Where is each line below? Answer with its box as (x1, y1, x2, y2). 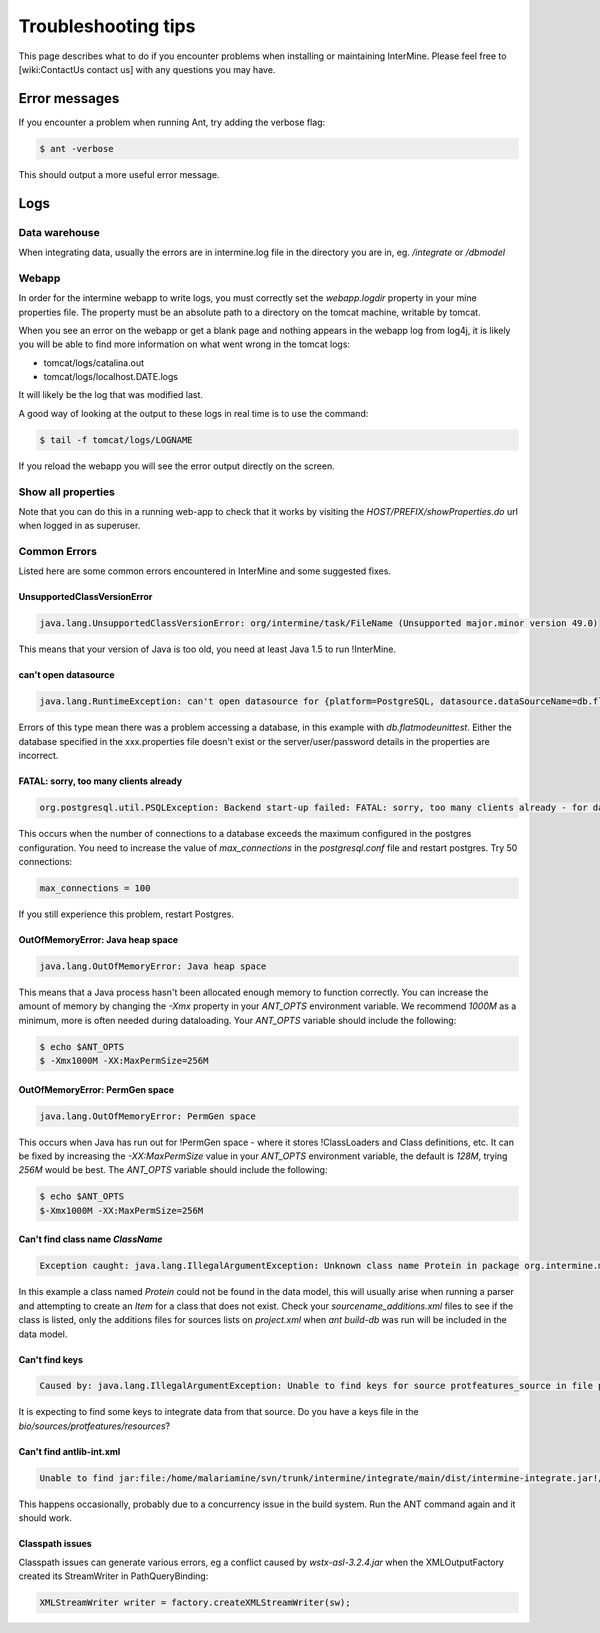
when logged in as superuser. (18, 520, 141, 532)
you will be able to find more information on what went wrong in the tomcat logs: (18, 338, 350, 350)
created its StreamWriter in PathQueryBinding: (18, 1570, 209, 1582)
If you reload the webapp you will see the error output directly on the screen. (18, 460, 335, 472)
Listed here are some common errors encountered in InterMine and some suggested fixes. (18, 565, 392, 577)
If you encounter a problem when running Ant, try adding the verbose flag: (18, 116, 326, 128)
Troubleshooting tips (18, 15, 196, 37)
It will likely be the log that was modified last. (18, 389, 204, 401)
